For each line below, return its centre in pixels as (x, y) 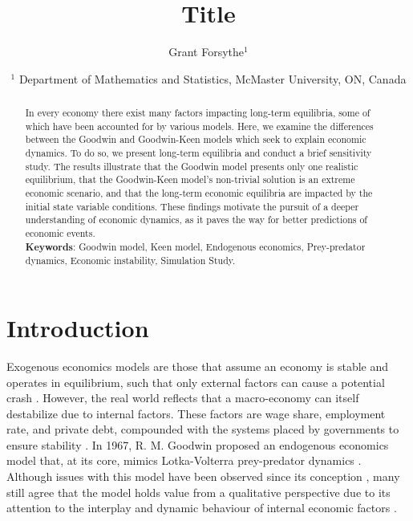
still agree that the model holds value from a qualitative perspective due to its (198, 492)
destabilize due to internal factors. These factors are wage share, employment (196, 413)
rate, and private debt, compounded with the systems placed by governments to (203, 429)
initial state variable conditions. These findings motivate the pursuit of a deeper (192, 206)
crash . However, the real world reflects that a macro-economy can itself (183, 398)
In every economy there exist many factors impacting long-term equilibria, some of (198, 113)
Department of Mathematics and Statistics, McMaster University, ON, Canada (213, 78)
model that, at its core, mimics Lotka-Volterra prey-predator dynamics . (184, 460)
